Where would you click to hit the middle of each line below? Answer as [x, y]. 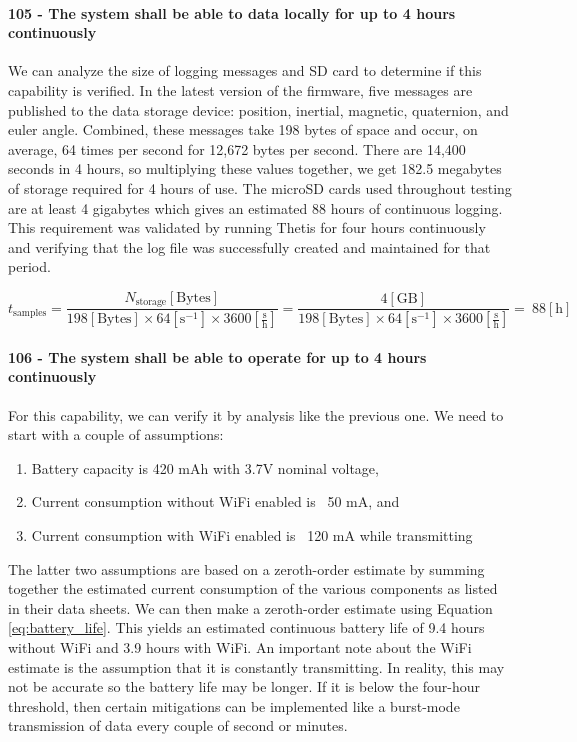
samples [30, 313]
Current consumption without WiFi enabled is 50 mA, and [215, 501]
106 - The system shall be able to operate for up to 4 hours [217, 356]
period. [29, 266]
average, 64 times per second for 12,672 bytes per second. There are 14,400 [237, 148]
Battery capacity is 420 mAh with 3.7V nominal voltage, [205, 467]
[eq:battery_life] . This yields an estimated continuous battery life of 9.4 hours [246, 627]
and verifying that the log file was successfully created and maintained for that [249, 246]
